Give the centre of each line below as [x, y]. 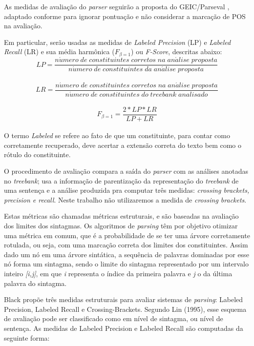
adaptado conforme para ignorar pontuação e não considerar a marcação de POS [125, 16]
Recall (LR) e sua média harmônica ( [59, 51]
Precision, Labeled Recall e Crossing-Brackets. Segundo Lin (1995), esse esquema [125, 309]
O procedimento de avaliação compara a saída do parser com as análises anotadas [126, 171]
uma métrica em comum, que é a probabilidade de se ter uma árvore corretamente [127, 235]
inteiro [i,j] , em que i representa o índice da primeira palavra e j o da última [118, 273]
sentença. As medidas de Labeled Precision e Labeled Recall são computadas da [124, 328]
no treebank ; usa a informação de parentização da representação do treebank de [121, 180]
